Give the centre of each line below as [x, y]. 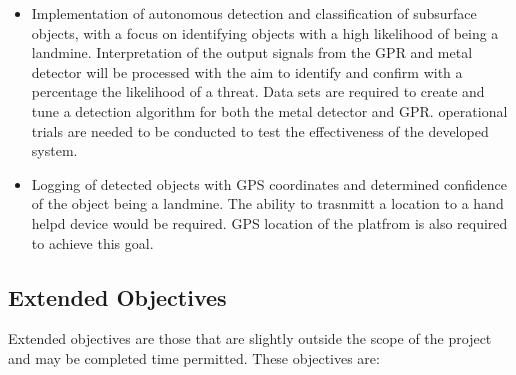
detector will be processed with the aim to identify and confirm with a [247, 71]
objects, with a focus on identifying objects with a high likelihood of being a [265, 32]
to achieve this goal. [92, 242]
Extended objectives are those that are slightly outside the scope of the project [250, 338]
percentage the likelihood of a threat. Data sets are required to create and [258, 91]
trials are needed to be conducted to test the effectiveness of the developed [260, 130]
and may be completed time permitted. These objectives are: [194, 357]
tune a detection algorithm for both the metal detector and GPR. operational [269, 110]
